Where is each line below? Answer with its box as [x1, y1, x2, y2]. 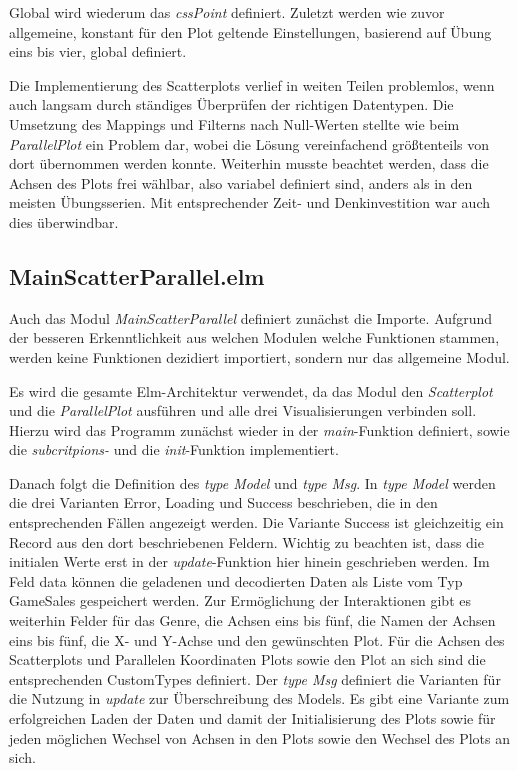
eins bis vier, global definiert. [9, 41, 187, 62]
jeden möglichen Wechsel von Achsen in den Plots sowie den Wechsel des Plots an [9, 727, 510, 748]
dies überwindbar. [9, 211, 119, 232]
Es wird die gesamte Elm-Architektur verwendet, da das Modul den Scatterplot [9, 380, 493, 401]
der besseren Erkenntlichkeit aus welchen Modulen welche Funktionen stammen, [9, 327, 500, 348]
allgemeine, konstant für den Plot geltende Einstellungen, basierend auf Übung [9, 21, 492, 42]
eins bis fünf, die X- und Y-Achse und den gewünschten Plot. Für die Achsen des [9, 629, 505, 650]
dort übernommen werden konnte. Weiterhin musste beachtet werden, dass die [9, 153, 489, 174]
